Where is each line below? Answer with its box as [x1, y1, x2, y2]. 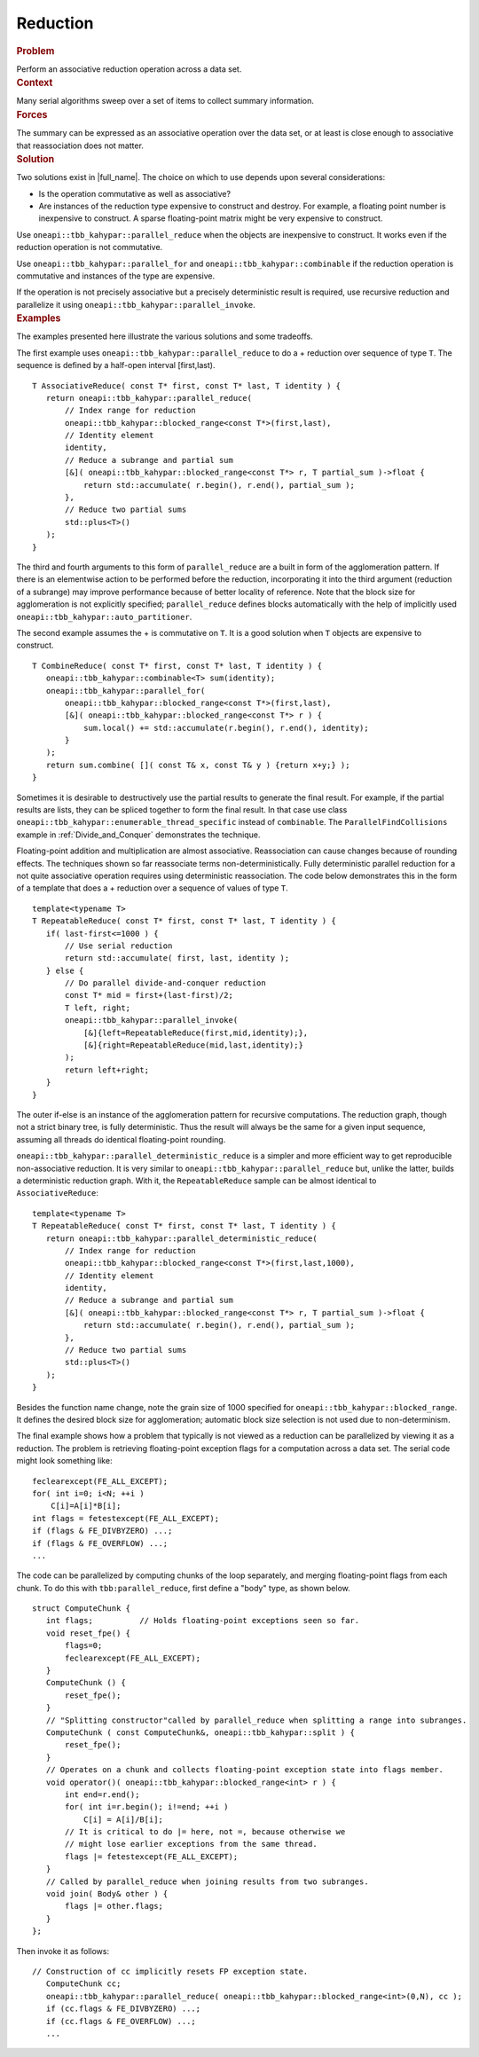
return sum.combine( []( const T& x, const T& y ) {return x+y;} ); [45, 759, 350, 770]
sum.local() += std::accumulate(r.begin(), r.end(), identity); [82, 723, 369, 733]
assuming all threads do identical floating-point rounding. [16, 1134, 226, 1144]
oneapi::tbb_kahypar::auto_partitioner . [16, 611, 192, 622]
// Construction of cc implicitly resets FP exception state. [32, 1967, 309, 1976]
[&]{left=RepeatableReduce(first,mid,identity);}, [82, 1027, 309, 1038]
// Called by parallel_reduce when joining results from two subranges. [45, 1876, 369, 1887]
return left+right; [65, 1064, 150, 1075]
